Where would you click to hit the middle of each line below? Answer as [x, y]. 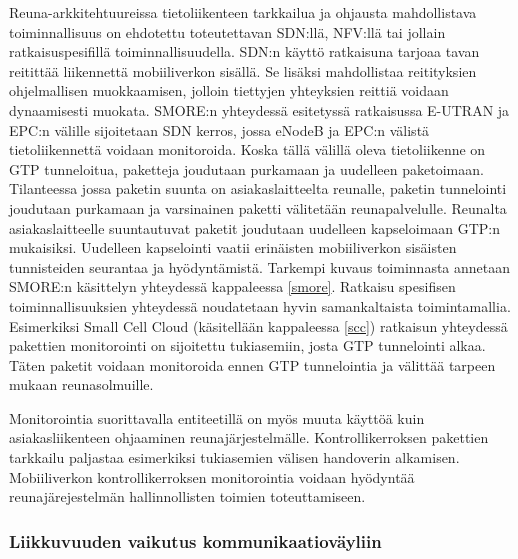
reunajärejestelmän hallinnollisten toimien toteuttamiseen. [187, 496]
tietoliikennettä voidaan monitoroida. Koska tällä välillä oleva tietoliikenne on [247, 149]
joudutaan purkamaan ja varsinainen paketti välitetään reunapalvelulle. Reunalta [258, 207]
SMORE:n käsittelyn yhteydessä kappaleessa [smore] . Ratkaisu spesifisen [232, 286]
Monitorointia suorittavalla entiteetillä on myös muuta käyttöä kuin [217, 417]
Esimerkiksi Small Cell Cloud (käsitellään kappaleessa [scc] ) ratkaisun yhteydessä [258, 325]
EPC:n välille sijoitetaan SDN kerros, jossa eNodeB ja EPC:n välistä [219, 129]
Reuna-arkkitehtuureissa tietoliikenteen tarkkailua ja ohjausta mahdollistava [243, 12]
